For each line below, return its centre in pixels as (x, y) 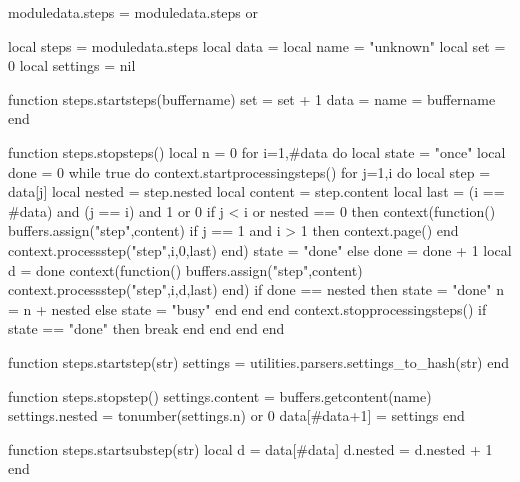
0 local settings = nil (72, 65)
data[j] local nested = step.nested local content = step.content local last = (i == (256, 191)
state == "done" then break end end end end (146, 328)
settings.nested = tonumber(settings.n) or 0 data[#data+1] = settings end (236, 415)
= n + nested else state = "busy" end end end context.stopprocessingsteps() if (247, 308)
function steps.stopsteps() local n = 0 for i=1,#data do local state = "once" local (257, 151)
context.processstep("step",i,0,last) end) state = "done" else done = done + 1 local (260, 249)
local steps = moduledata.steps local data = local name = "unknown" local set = (257, 45)
